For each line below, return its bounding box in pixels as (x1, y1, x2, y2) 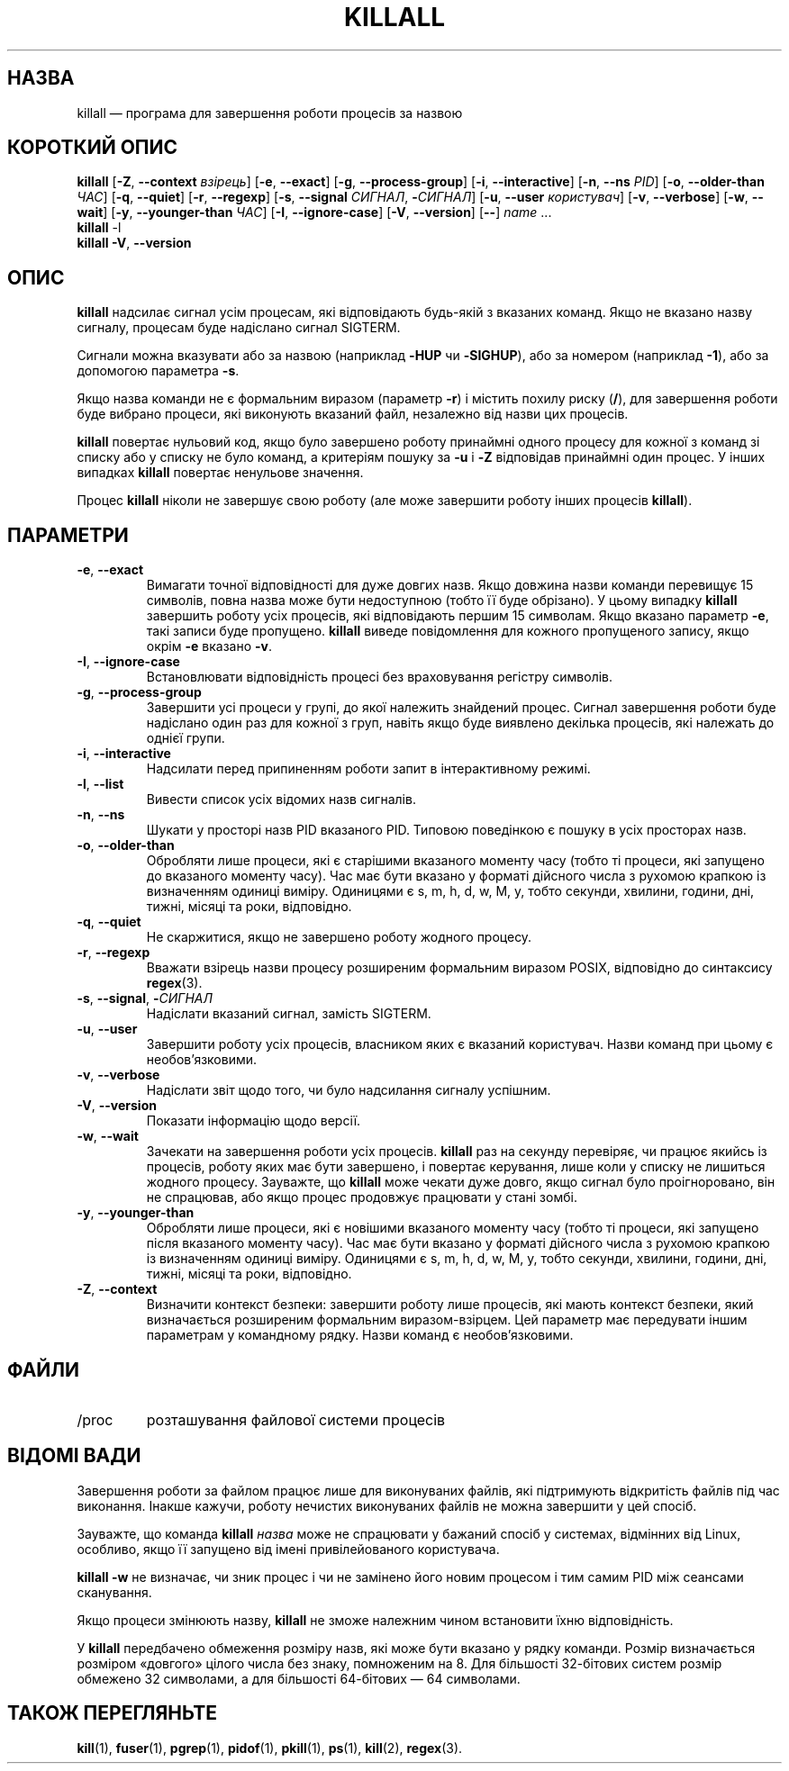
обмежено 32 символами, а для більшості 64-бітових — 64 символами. (77, 1670, 521, 1686)
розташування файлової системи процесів (146, 1410, 446, 1429)
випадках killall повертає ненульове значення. (77, 465, 364, 481)
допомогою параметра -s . (77, 363, 240, 379)
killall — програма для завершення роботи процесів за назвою (77, 104, 463, 121)
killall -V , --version (77, 235, 192, 251)
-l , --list (77, 776, 124, 792)
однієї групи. (146, 730, 225, 746)
